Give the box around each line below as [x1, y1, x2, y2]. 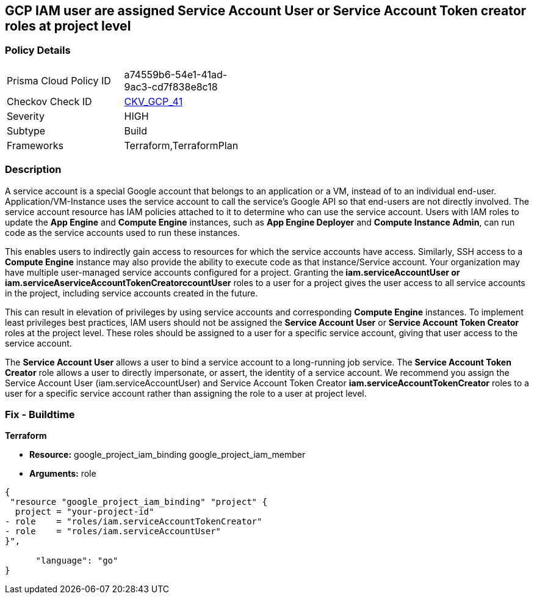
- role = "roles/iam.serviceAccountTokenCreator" [5, 516, 262, 527]
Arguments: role [29, 468, 96, 479]
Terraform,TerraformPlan [124, 139, 239, 152]
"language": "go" [35, 556, 118, 566]
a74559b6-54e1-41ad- [124, 68, 228, 81]
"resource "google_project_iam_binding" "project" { [10, 497, 267, 507]
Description [5, 163, 62, 176]
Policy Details [5, 44, 71, 57]
